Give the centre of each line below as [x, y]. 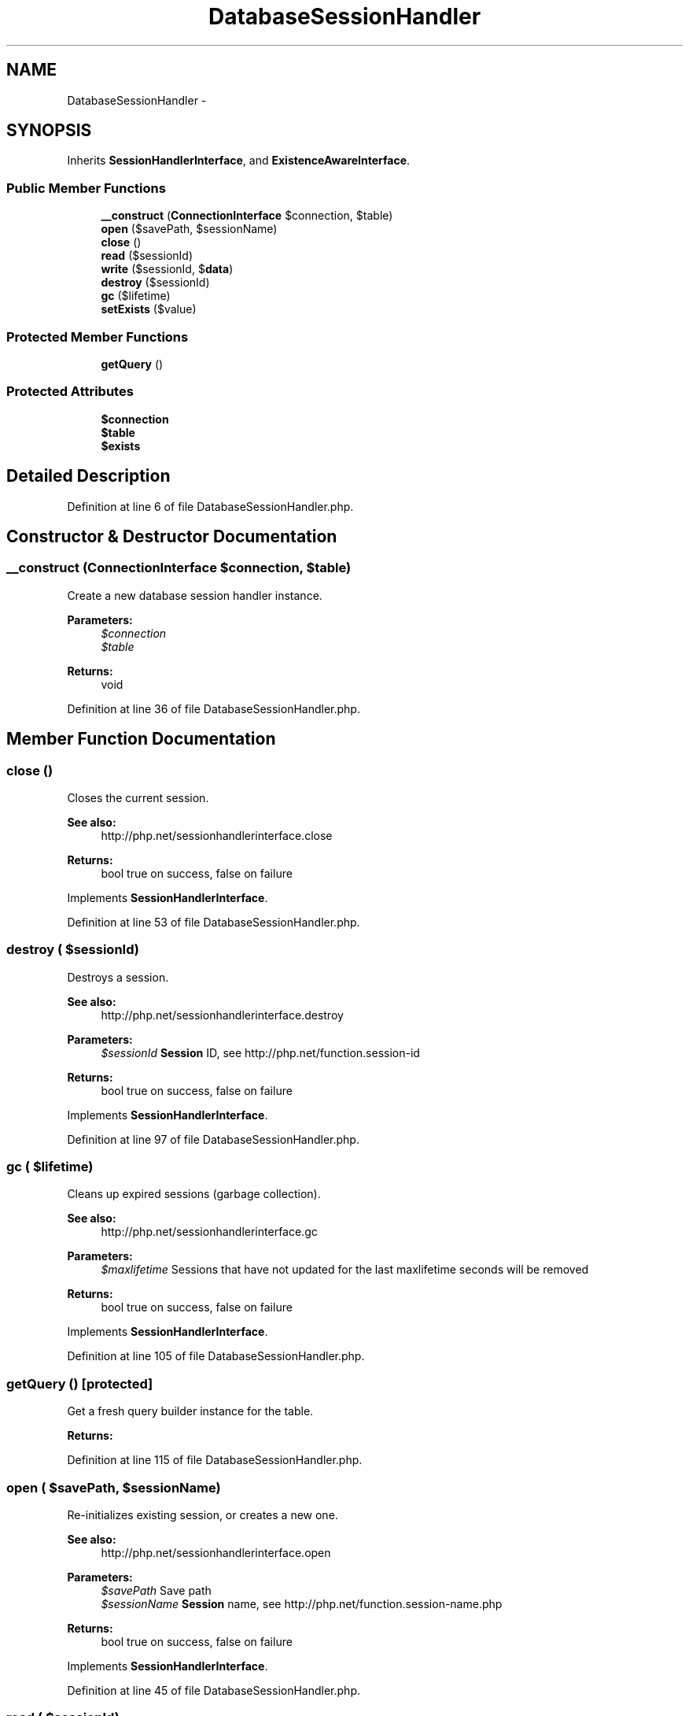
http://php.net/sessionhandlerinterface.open [216, 1552]
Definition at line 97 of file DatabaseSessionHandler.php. [213, 1139]
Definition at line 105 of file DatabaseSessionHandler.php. [216, 1356]
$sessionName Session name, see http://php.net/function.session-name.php [302, 1603]
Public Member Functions [86, 188]
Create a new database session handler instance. [195, 595]
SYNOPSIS [49, 131]
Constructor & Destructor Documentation [172, 536]
